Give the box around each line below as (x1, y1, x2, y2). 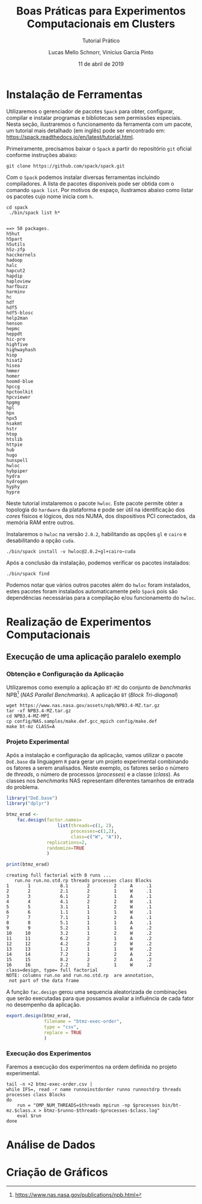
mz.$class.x (6, 1107, 36, 1114)
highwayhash (6, 346, 36, 353)
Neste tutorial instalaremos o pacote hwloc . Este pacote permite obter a (6, 499, 183, 507)
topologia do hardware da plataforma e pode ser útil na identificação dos (6, 506, 185, 513)
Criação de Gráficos (6, 1165, 108, 1179)
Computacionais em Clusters (26, 17, 176, 31)
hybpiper (6, 468, 28, 474)
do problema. (6, 783, 40, 790)
